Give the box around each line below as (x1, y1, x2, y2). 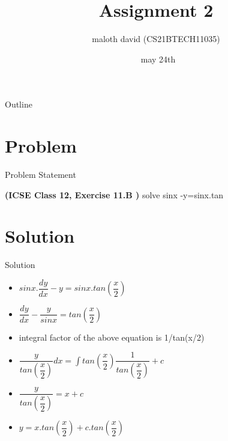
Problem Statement (5, 168, 76, 181)
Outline (5, 98, 32, 111)
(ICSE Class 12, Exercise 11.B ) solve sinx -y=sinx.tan (5, 188, 224, 201)
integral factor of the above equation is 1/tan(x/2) (19, 330, 205, 343)
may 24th (140, 52, 176, 65)
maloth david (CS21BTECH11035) (92, 32, 220, 45)
